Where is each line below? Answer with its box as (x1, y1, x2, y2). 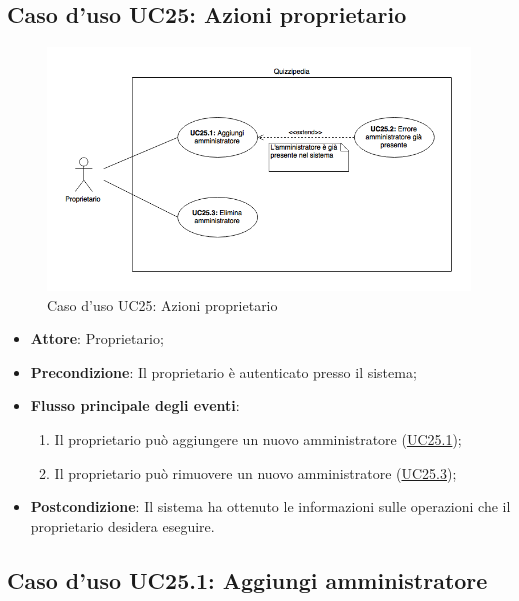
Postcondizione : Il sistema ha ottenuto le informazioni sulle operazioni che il (30, 496, 511, 517)
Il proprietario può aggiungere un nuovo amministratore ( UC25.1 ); (54, 429, 462, 450)
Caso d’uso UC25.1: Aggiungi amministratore (7, 564, 488, 595)
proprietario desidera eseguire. (30, 515, 215, 536)
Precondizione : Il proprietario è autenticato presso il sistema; (30, 361, 417, 382)
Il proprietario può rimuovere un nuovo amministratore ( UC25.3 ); (54, 462, 457, 483)
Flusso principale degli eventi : (30, 395, 240, 416)
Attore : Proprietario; (30, 328, 164, 349)
